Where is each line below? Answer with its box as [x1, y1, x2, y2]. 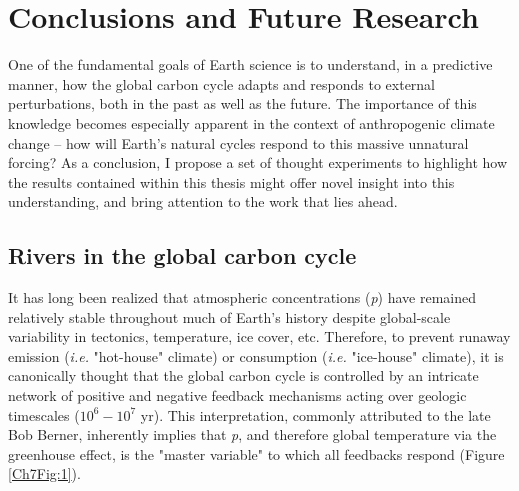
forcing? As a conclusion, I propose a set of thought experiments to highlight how [8, 152, 508, 173]
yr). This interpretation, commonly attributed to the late [140, 404, 491, 425]
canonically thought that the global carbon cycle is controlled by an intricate [8, 365, 479, 386]
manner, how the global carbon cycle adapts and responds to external [8, 73, 436, 94]
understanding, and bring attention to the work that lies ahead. [8, 191, 398, 212]
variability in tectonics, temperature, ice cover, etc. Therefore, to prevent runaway [8, 326, 511, 347]
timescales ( [8, 404, 80, 425]
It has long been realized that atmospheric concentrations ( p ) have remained [8, 287, 476, 308]
